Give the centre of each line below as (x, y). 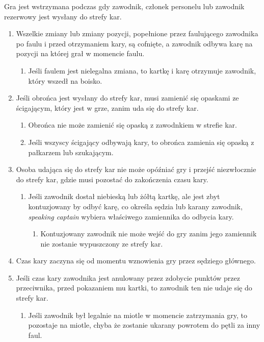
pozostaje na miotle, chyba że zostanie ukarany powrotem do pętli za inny (144, 325)
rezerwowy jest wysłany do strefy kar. (63, 16)
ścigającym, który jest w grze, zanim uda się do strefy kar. (107, 107)
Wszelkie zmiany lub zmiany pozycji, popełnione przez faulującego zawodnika (137, 33)
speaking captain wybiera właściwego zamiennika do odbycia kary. (131, 216)
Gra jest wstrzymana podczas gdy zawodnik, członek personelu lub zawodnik (124, 6)
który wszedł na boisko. (65, 80)
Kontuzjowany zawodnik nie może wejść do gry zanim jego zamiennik (149, 234)
